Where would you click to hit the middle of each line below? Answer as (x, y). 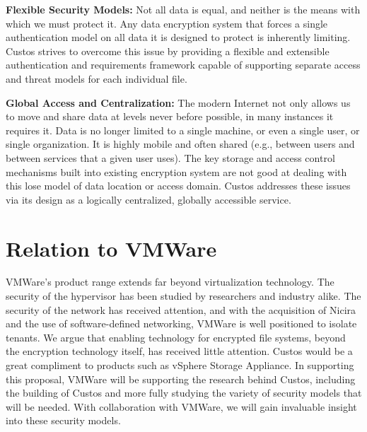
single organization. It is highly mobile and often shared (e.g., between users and (180, 144)
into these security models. (63, 420)
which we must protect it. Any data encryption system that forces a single (167, 23)
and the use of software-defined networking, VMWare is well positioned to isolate (181, 323)
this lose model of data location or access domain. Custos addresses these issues (178, 186)
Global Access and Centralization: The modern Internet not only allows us (178, 102)
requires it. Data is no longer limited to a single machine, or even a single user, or (183, 130)
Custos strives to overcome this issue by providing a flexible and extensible (168, 51)
